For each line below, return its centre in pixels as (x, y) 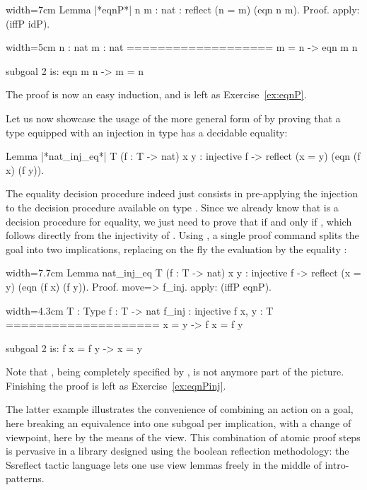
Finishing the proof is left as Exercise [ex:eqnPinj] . (116, 385)
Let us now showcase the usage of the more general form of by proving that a (173, 118)
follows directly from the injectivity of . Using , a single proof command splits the (182, 235)
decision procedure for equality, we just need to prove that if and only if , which (179, 221)
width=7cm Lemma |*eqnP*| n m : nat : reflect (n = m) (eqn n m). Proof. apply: (183, 9)
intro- (337, 464)
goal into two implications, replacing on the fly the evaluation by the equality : (176, 249)
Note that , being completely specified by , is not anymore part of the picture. (175, 372)
